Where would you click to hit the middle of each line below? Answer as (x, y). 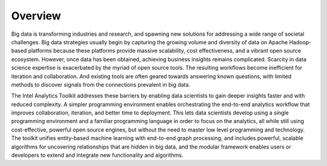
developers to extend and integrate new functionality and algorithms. (97, 155)
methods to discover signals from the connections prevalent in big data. (101, 84)
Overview (36, 16)
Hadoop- (300, 42)
